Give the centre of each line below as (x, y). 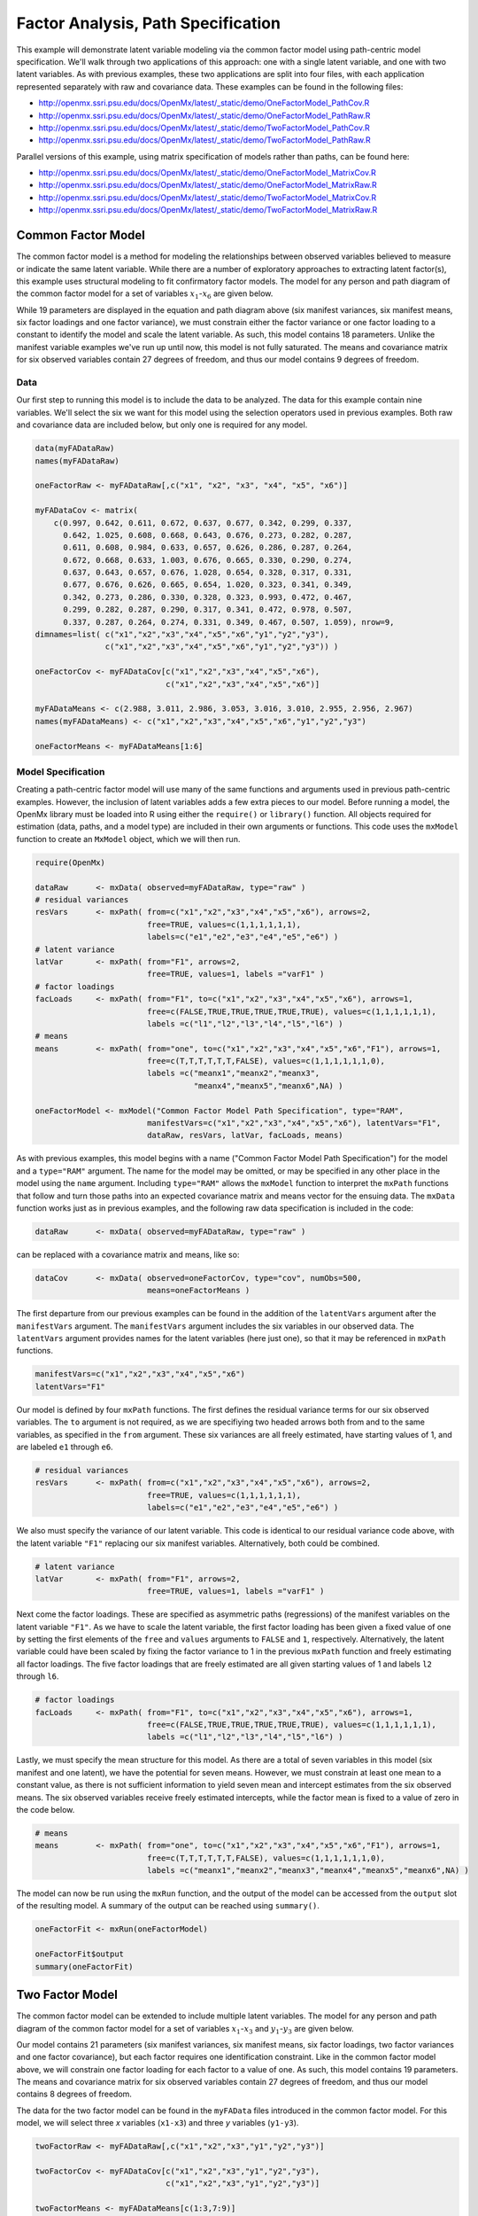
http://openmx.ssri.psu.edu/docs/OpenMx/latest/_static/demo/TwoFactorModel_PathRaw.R (204, 140)
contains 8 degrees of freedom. (74, 2094)
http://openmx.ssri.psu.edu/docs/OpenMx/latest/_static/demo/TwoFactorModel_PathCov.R (204, 128)
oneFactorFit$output (79, 1954)
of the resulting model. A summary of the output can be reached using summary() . (168, 1906)
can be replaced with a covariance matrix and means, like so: (128, 1254)
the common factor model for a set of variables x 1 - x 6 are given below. (145, 295)
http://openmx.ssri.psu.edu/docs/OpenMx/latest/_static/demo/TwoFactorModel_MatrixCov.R (208, 197)
